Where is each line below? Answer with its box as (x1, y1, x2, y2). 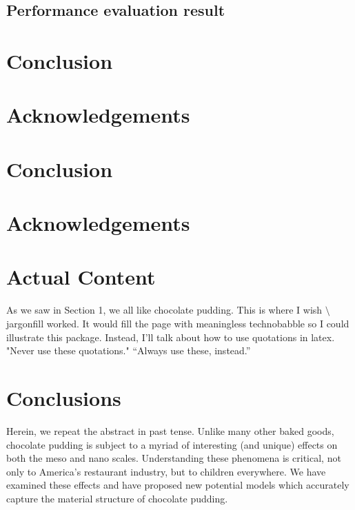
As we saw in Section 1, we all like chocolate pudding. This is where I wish (6, 303, 323, 317)
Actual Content (6, 263, 156, 291)
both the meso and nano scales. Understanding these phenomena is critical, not (6, 451, 341, 465)
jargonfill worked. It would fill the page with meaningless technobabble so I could (6, 316, 349, 330)
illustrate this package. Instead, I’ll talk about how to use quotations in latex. (6, 329, 335, 344)
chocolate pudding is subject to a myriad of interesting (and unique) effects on (6, 437, 338, 451)
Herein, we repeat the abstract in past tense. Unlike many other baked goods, (6, 423, 334, 438)
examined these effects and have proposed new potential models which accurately (6, 478, 349, 492)
